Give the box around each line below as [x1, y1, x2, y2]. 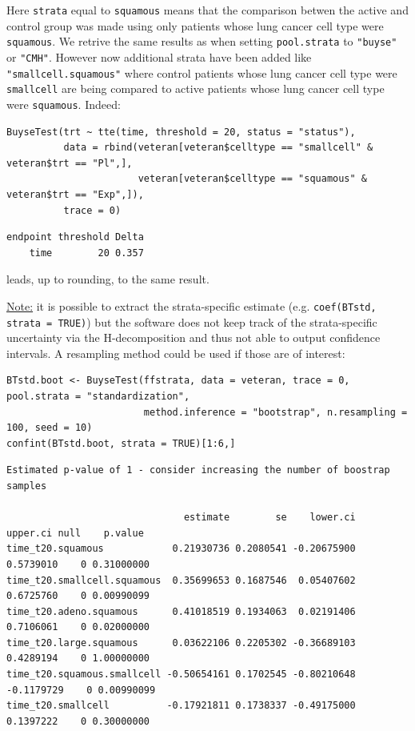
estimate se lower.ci [183, 512, 356, 524]
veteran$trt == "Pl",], [6, 157, 133, 169]
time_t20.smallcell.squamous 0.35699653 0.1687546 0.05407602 [6, 574, 356, 586]
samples [6, 480, 47, 492]
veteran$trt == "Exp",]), [6, 188, 144, 200]
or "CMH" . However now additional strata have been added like [6, 48, 312, 65]
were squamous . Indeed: [6, 95, 121, 112]
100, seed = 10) [6, 422, 93, 434]
